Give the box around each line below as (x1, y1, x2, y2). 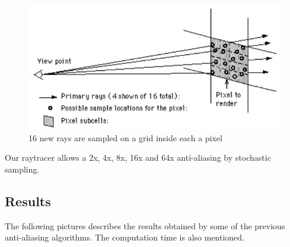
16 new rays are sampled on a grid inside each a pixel (28, 131, 222, 144)
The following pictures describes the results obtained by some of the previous (5, 219, 285, 232)
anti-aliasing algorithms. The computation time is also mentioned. (5, 231, 245, 243)
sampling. (5, 162, 40, 175)
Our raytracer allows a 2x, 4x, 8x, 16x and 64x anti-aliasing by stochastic (5, 151, 271, 164)
